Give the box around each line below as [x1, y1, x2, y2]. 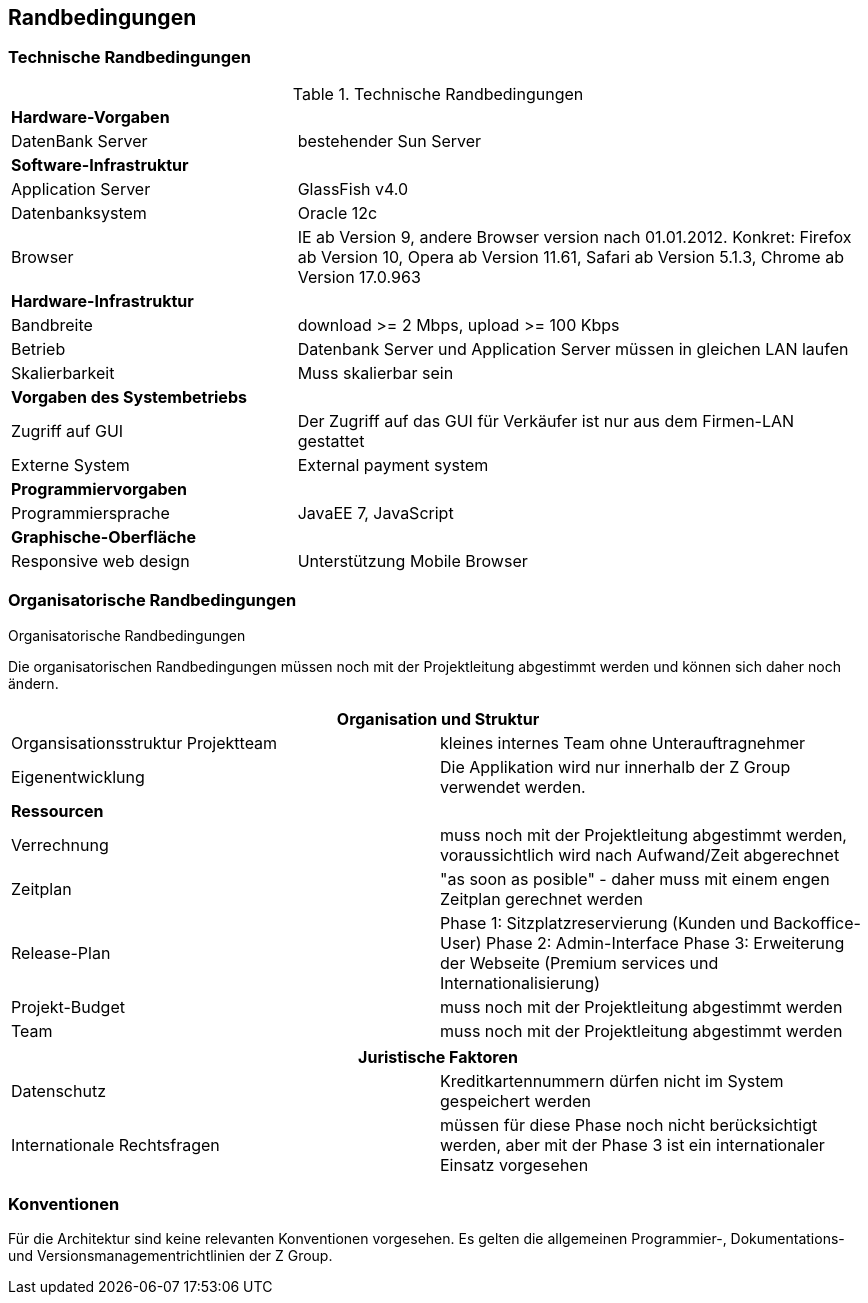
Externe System [11, 454, 130, 475]
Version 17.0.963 [297, 266, 421, 287]
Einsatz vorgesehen [440, 1154, 589, 1175]
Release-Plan [11, 942, 111, 963]
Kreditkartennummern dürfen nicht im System [440, 1070, 784, 1091]
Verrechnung [11, 834, 109, 855]
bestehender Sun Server [297, 130, 482, 151]
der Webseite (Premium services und [440, 952, 719, 973]
